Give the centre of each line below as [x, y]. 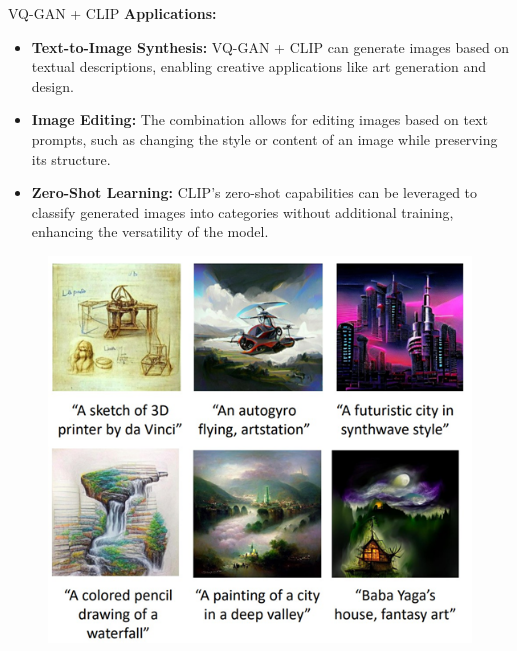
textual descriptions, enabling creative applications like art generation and [259, 66]
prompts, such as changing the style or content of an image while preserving [264, 138]
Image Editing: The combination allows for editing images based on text [259, 119]
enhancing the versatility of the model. [150, 231]
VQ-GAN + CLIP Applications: [112, 13]
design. [52, 85]
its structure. [71, 158]
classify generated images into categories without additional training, [242, 211]
